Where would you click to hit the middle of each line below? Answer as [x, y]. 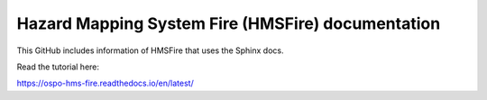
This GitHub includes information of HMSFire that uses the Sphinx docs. [150, 50]
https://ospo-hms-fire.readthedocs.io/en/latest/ [105, 83]
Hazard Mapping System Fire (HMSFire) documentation [229, 23]
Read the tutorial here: [58, 67]
